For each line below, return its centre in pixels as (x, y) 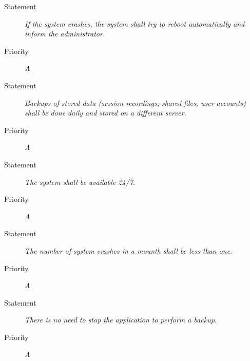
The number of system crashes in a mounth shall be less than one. (129, 250)
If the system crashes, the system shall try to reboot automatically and (135, 23)
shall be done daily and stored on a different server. (105, 113)
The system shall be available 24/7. (80, 182)
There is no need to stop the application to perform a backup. (121, 320)
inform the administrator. (65, 34)
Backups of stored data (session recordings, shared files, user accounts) (135, 102)
